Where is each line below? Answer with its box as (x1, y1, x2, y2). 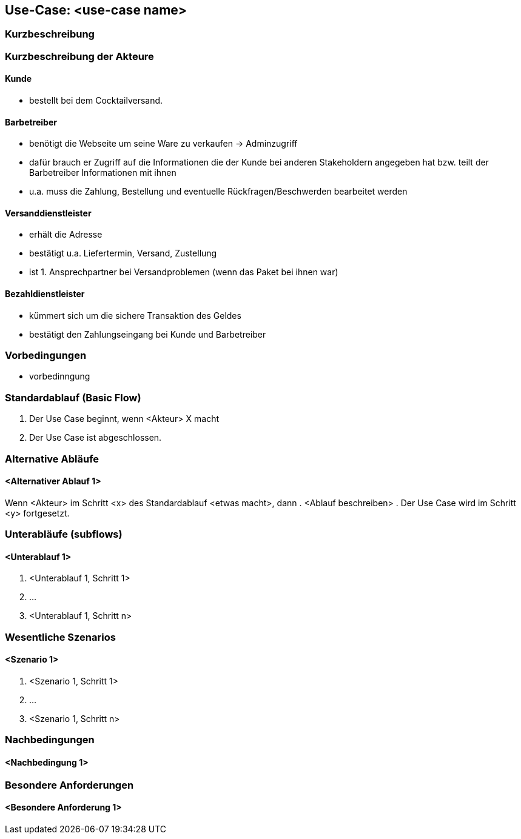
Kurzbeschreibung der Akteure (5, 50, 154, 62)
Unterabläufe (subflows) (5, 528, 123, 541)
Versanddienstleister (5, 207, 92, 218)
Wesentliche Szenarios (5, 630, 116, 643)
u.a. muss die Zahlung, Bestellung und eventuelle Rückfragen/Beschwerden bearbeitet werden (29, 186, 408, 197)
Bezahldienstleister (5, 289, 85, 299)
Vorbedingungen (5, 349, 87, 362)
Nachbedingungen (5, 734, 95, 746)
